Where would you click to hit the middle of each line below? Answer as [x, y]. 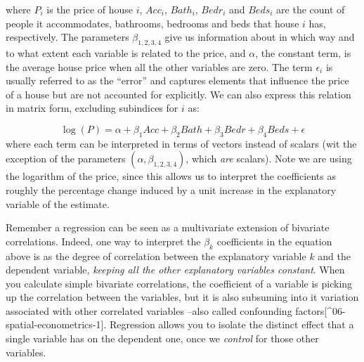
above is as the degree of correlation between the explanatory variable [156, 256]
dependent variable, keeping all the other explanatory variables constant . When [175, 270]
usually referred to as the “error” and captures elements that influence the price [177, 80]
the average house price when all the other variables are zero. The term [159, 66]
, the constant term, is [303, 52]
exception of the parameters [66, 159]
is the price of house [90, 9]
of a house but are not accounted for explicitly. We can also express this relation [178, 94]
